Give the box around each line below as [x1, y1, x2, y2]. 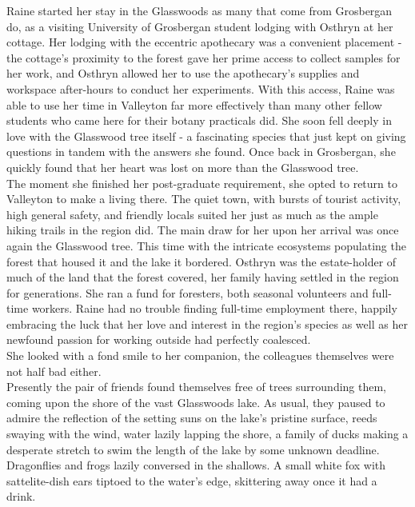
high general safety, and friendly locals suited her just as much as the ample [6, 206, 378, 222]
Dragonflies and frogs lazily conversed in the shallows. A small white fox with [6, 457, 386, 473]
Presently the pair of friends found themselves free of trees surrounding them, [6, 378, 387, 395]
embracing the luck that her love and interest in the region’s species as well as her [6, 315, 408, 332]
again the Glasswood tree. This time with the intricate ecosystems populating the [6, 237, 406, 253]
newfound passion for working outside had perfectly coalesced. [6, 331, 311, 348]
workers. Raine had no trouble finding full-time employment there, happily [31, 300, 397, 317]
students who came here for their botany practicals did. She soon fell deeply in [6, 112, 392, 129]
